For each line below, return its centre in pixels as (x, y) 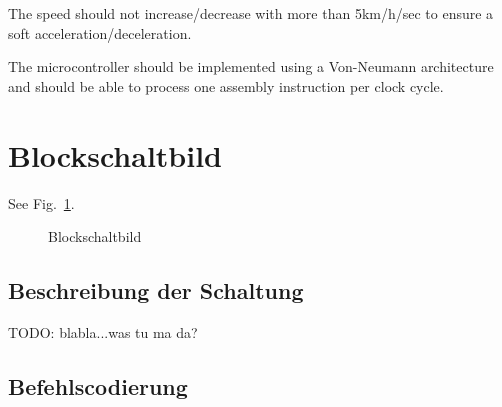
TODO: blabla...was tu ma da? (103, 331)
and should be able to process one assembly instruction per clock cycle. (226, 85)
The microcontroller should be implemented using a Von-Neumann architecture (251, 66)
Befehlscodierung (98, 385)
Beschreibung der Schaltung (156, 290)
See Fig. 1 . (41, 202)
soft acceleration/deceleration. (100, 32)
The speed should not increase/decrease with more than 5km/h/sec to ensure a (251, 13)
